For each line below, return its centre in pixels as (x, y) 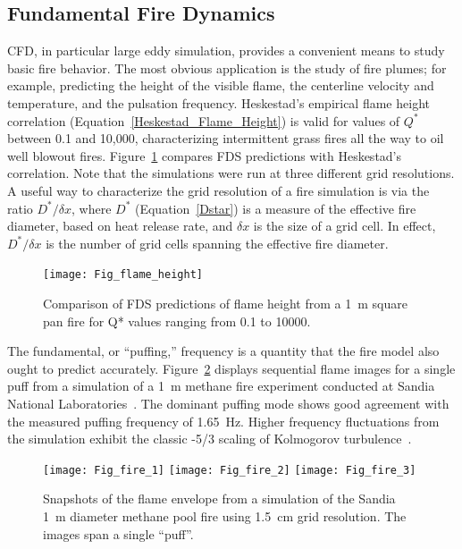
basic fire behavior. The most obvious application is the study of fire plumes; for (227, 68)
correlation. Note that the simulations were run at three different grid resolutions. (231, 173)
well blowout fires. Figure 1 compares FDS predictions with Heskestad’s (205, 155)
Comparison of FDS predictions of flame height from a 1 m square (225, 303)
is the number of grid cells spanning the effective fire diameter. (217, 243)
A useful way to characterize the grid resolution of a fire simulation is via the (218, 190)
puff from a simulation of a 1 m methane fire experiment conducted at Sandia (221, 386)
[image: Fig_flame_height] (123, 275)
